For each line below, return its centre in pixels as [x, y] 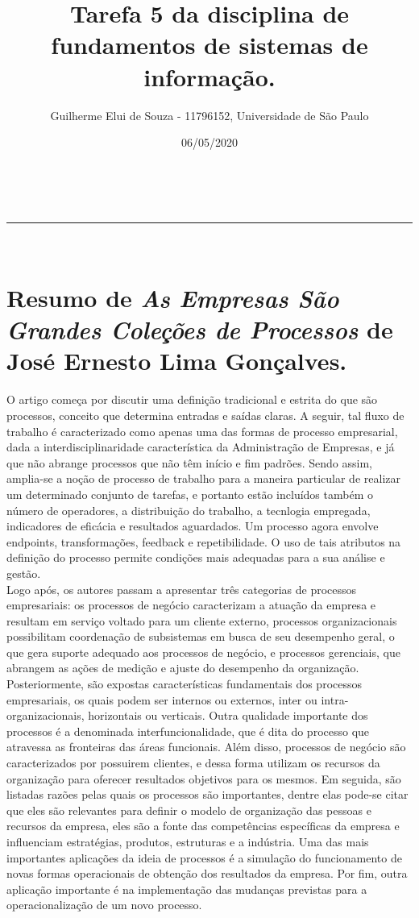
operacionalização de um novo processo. [104, 905]
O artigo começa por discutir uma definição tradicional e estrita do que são [192, 399]
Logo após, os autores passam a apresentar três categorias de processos [182, 589]
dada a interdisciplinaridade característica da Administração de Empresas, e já [201, 447]
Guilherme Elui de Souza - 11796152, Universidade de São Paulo [209, 115]
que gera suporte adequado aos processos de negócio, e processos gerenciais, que [203, 652]
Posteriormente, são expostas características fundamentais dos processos [185, 684]
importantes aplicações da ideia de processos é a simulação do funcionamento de [204, 857]
